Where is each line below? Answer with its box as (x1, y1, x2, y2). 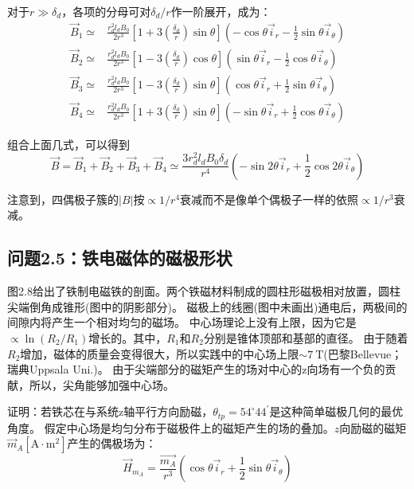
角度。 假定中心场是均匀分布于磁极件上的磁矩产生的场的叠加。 (7, 419, 334, 436)
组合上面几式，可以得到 (7, 135, 130, 152)
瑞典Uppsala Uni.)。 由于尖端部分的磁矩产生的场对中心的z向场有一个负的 (7, 361, 385, 378)
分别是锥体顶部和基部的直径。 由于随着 (203, 330, 408, 346)
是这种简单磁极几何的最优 (269, 403, 404, 420)
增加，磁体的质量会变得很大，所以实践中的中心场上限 (20, 345, 299, 362)
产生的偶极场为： (67, 435, 157, 452)
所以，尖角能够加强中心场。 (29, 376, 174, 393)
